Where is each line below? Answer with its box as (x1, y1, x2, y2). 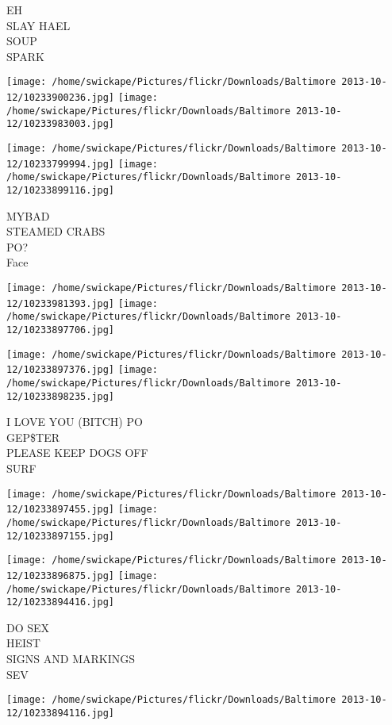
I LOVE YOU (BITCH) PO (6, 413, 143, 430)
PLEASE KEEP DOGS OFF (6, 444, 148, 461)
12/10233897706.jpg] (6, 324, 115, 336)
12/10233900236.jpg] (6, 92, 115, 104)
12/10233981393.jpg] (6, 297, 115, 309)
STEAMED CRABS (6, 223, 106, 240)
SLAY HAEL (6, 17, 71, 33)
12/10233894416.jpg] (6, 596, 115, 608)
